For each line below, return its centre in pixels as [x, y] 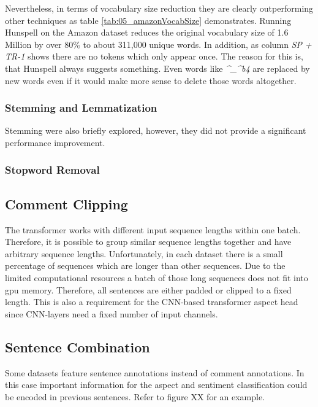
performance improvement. [55, 142]
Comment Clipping [66, 203]
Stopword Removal [52, 170]
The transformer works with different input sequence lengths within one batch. [153, 229]
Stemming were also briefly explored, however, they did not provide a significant [156, 130]
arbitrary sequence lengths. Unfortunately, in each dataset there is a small [144, 253]
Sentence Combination [78, 347]
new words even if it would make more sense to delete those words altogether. [151, 80]
